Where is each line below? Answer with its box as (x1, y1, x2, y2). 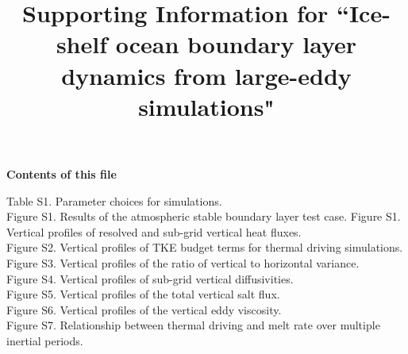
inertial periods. (6, 332, 83, 348)
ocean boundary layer (115, 28, 357, 60)
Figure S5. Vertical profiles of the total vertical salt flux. (6, 286, 280, 302)
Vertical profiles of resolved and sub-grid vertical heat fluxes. (6, 223, 302, 240)
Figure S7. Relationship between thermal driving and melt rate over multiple (6, 317, 380, 333)
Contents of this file (6, 165, 117, 182)
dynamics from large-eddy (61, 59, 352, 91)
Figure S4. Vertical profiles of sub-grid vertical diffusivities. (6, 270, 294, 287)
